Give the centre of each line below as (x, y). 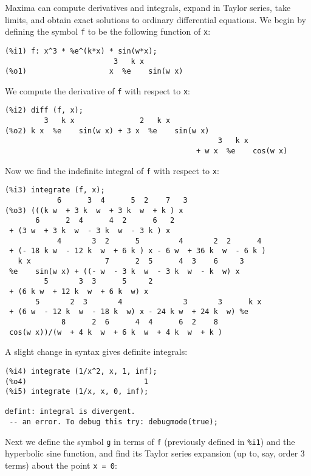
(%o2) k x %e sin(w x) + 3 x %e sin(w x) (107, 131)
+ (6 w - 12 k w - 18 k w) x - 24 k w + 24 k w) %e (129, 312)
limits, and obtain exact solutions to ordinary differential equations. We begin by (155, 19)
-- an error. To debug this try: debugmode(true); (114, 422)
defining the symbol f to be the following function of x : (108, 31)
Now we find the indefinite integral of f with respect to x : (112, 170)
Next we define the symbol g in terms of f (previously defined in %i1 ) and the (150, 441)
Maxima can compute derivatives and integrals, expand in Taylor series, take (148, 7)
